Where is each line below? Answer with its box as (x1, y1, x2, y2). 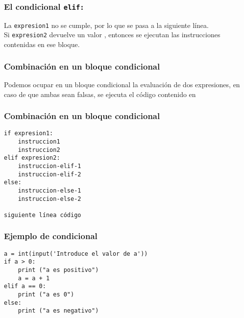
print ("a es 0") (18, 291, 74, 298)
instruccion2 (18, 146, 60, 153)
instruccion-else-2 (18, 195, 81, 202)
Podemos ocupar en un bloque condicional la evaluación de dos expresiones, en (4, 79, 240, 89)
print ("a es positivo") (18, 267, 99, 274)
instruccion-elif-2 (18, 171, 81, 178)
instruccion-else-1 (18, 187, 81, 194)
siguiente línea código (4, 211, 81, 219)
